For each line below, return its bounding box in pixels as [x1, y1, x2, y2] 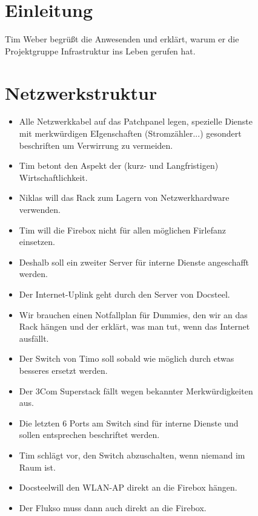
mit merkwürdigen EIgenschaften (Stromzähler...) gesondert [19, 127, 242, 140]
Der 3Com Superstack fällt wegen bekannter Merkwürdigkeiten [19, 384, 253, 397]
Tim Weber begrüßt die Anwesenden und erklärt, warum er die [5, 33, 239, 45]
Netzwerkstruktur [5, 80, 157, 105]
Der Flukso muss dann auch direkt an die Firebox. [19, 501, 207, 514]
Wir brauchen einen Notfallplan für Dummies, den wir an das [19, 308, 248, 321]
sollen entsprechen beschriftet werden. [19, 428, 160, 441]
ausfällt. [19, 331, 49, 344]
